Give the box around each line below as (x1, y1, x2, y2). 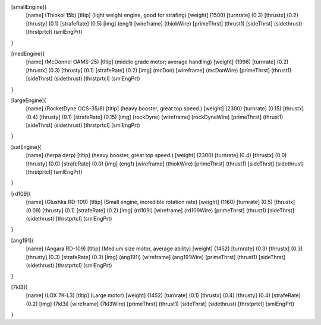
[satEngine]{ (11, 143, 42, 151)
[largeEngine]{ (11, 97, 47, 104)
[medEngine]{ (11, 50, 45, 57)
